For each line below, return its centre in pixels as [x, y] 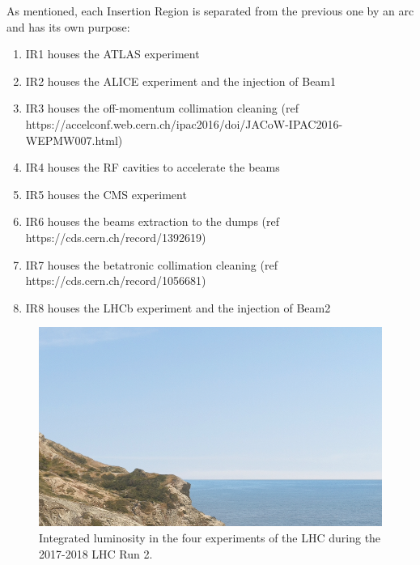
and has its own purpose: [68, 26]
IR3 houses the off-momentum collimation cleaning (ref [162, 108]
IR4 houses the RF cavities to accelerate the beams [153, 167]
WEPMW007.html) [74, 140]
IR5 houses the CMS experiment [106, 194]
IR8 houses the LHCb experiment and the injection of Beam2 [178, 307]
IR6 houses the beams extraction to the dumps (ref [153, 221]
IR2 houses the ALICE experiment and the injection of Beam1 [181, 81]
